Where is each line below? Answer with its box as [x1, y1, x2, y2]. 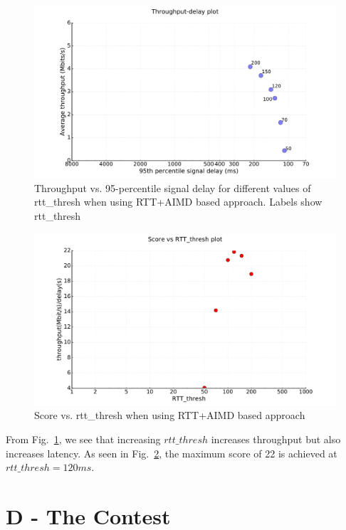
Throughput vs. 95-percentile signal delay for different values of [34, 180, 311, 195]
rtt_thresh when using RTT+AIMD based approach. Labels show [34, 194, 323, 209]
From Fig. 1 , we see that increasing [6, 432, 161, 446]
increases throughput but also [211, 432, 341, 446]
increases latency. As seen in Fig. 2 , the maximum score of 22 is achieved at [6, 445, 337, 460]
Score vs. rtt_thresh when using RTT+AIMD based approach [34, 408, 305, 423]
